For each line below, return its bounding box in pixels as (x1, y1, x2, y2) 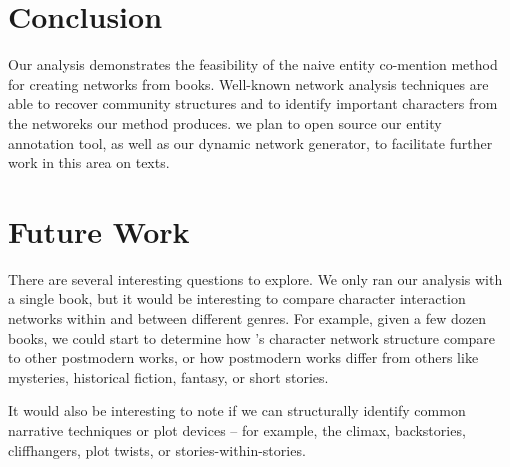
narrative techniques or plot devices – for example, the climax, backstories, (8, 419, 466, 440)
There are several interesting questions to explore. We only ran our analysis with (8, 268, 503, 289)
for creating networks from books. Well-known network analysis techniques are (8, 73, 489, 94)
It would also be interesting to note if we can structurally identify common (8, 400, 466, 421)
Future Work (8, 210, 190, 251)
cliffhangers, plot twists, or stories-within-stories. (8, 439, 306, 460)
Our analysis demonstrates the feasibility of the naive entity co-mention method (8, 54, 498, 75)
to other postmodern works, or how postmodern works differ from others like (8, 347, 479, 368)
